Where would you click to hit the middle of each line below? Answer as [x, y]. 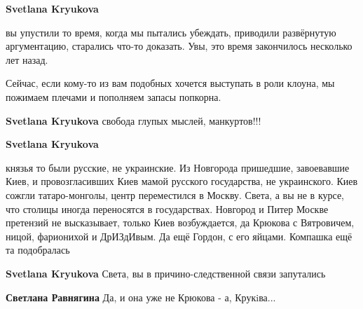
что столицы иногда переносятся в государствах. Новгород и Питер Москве [167, 208]
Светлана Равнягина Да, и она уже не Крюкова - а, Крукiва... [141, 297]
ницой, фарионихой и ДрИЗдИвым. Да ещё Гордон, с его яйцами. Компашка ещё [179, 236]
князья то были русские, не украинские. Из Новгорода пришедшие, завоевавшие [178, 167]
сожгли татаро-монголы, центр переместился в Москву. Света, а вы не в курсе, [175, 194]
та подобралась [38, 250]
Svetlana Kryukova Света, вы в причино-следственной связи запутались [166, 273]
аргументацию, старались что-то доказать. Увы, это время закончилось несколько [179, 46]
